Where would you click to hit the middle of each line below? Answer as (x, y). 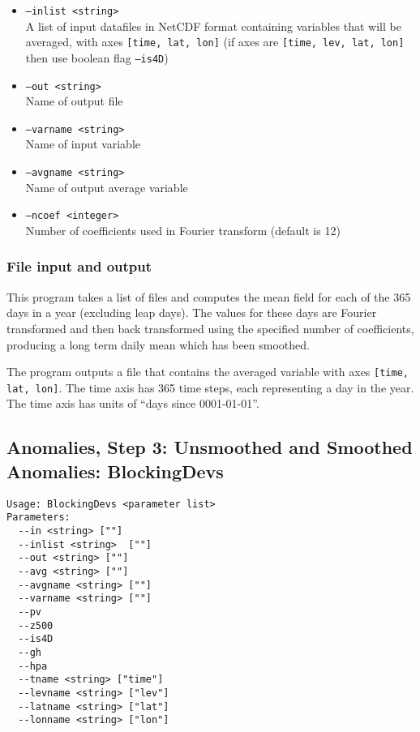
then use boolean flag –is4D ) (97, 57)
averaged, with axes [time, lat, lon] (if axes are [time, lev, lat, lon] (215, 42)
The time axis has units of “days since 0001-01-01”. (133, 403)
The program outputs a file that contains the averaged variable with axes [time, (208, 372)
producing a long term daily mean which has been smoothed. (158, 344)
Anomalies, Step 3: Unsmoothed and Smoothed (210, 447)
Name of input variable (83, 144)
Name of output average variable (107, 187)
